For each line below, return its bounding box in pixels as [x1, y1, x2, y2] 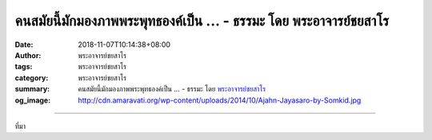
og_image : [14, 95, 51, 105]
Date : [14, 40, 34, 49]
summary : [14, 84, 50, 94]
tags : [14, 62, 33, 72]
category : [14, 72, 49, 83]
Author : [14, 50, 42, 60]
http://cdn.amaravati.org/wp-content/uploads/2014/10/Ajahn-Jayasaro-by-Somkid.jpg [78, 95, 362, 105]
